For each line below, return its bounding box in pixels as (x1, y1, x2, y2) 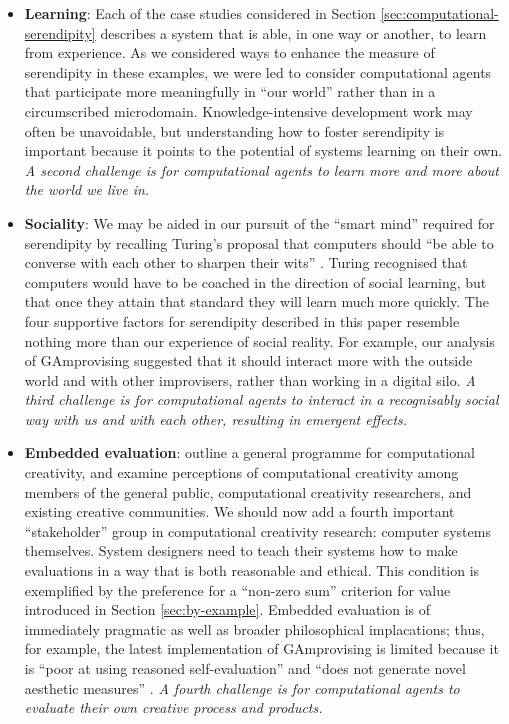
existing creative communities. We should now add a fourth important (24, 501, 455, 522)
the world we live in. (24, 179, 150, 200)
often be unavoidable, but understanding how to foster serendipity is (24, 120, 445, 141)
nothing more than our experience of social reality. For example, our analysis (24, 330, 495, 351)
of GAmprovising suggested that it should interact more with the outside (24, 350, 473, 371)
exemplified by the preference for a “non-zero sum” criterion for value (24, 579, 451, 600)
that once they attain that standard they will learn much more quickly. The (24, 291, 489, 312)
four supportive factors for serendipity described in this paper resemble (24, 310, 460, 331)
